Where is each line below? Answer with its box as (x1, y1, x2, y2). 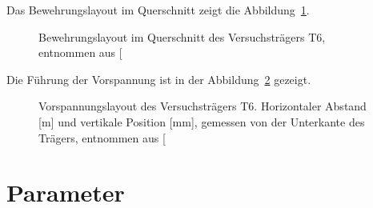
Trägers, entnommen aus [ (38, 129, 166, 146)
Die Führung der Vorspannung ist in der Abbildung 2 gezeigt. (6, 70, 311, 87)
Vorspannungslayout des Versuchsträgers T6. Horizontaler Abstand (38, 98, 367, 114)
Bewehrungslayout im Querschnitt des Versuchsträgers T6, (38, 28, 326, 45)
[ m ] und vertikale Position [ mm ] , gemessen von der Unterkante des (38, 113, 365, 130)
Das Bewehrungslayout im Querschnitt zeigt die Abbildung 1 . (6, 2, 310, 18)
